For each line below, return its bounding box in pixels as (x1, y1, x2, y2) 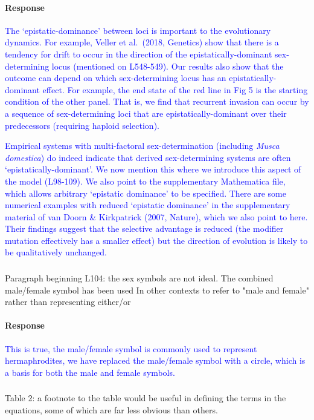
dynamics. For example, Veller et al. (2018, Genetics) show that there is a (5, 36, 279, 48)
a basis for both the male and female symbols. (5, 366, 175, 378)
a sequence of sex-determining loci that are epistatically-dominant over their (5, 107, 287, 119)
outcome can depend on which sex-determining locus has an (5, 71, 226, 84)
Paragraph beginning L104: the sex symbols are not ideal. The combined (5, 272, 274, 284)
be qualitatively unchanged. (5, 246, 107, 258)
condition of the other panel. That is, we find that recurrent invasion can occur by (5, 95, 309, 108)
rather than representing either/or (5, 295, 131, 308)
